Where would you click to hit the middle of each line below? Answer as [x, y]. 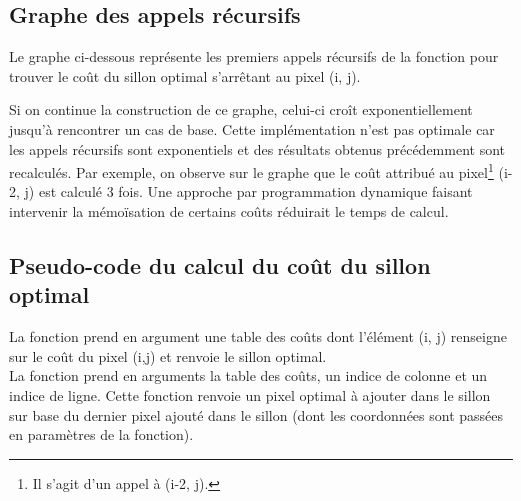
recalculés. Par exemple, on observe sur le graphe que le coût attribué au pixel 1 [251, 170]
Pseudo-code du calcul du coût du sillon [220, 265]
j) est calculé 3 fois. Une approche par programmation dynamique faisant [248, 191]
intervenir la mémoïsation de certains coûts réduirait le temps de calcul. [229, 211]
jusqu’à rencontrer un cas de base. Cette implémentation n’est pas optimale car [252, 128]
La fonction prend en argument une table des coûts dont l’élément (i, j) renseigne [258, 336]
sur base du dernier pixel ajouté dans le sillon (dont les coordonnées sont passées [256, 414]
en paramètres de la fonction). [101, 434]
